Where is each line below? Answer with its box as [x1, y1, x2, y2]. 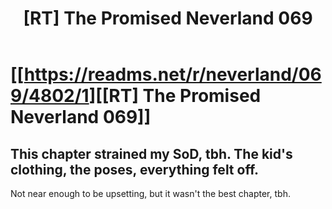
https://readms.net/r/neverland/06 [23, 63, 322, 86]
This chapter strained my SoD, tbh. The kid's [10, 145, 293, 162]
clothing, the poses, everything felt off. [10, 161, 260, 178]
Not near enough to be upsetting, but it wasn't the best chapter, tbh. [10, 188, 291, 199]
